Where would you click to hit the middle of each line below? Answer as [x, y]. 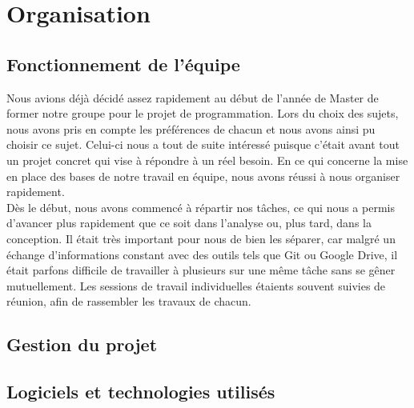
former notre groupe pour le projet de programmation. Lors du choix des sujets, [203, 113]
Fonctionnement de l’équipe [123, 64]
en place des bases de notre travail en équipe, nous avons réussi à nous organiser [203, 176]
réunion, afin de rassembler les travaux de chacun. [129, 301]
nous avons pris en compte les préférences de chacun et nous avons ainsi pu [191, 128]
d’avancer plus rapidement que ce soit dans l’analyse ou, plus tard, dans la [189, 223]
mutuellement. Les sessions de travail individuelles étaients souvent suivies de [196, 285]
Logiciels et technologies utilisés [141, 392]
